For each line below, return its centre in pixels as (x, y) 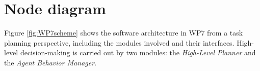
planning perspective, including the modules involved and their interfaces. (119, 42)
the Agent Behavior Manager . (50, 62)
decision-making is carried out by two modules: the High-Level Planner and (138, 52)
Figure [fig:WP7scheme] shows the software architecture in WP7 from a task (124, 33)
